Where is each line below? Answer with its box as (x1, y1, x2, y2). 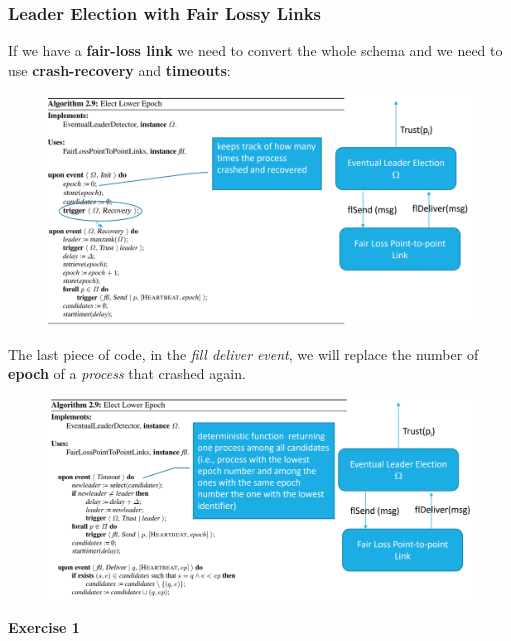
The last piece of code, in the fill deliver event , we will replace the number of (8, 343, 479, 364)
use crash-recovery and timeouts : (8, 59, 231, 80)
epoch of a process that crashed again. (8, 363, 246, 384)
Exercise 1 (8, 617, 80, 638)
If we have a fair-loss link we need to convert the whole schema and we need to (8, 40, 503, 61)
